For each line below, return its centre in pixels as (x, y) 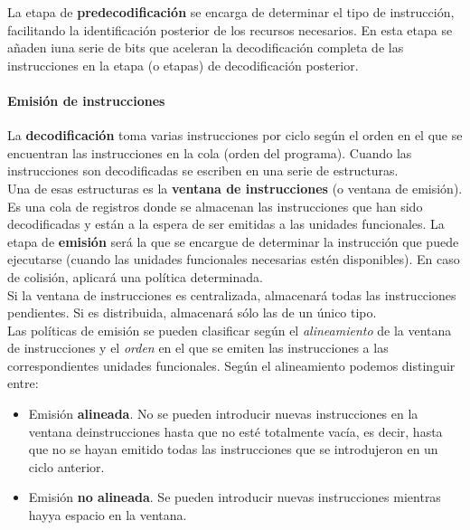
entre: (23, 383)
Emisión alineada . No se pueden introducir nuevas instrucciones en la (223, 414)
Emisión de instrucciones (86, 100)
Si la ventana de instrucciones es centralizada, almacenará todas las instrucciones (232, 294)
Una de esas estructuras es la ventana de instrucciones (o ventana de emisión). (235, 188)
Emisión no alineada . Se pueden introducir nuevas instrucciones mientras (235, 497)
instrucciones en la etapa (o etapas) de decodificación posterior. (183, 65)
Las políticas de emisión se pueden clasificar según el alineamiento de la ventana (230, 330)
